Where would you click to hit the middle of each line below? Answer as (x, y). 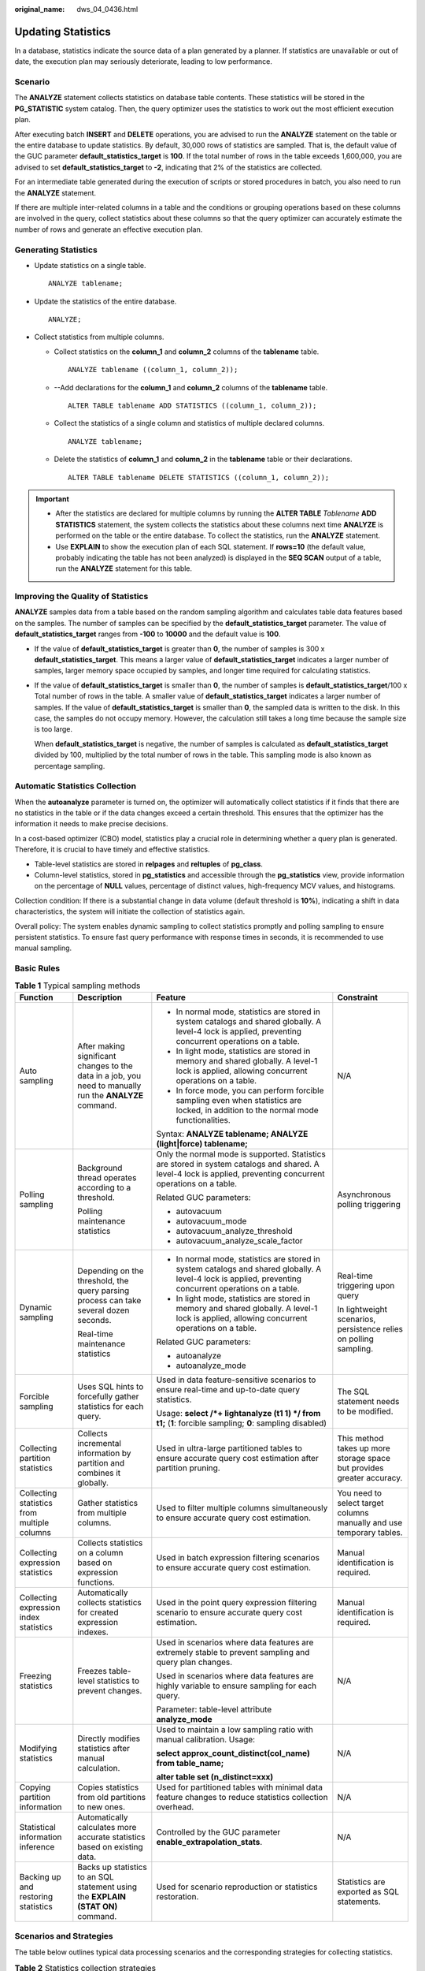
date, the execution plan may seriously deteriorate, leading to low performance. (144, 61)
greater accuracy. (370, 1477)
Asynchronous (364, 1194)
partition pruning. (188, 1468)
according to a (104, 1187)
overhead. (175, 1807)
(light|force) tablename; (202, 1143)
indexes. (93, 1632)
